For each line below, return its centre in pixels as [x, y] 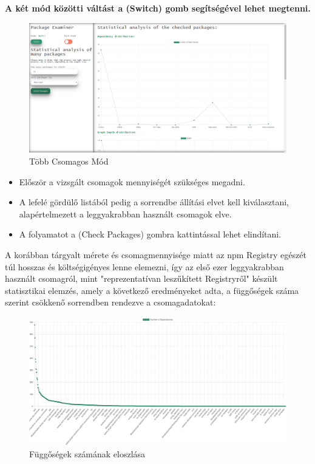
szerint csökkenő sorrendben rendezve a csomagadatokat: [110, 302]
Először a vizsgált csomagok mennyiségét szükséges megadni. [132, 181]
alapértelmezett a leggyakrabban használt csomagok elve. [125, 213]
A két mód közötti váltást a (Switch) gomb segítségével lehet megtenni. [158, 8]
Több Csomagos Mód [69, 161]
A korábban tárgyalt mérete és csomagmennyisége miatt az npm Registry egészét [156, 255]
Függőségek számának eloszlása [87, 454]
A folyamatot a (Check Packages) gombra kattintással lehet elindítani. [150, 234]
